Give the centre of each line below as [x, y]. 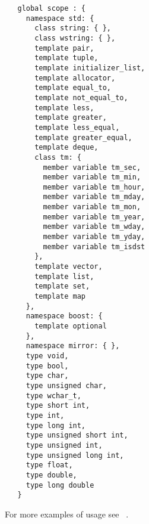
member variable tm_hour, [94, 187]
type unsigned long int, [75, 455]
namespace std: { [60, 18]
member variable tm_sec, [92, 167]
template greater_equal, [83, 137]
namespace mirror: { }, [73, 346]
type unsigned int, [64, 445]
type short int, [58, 406]
